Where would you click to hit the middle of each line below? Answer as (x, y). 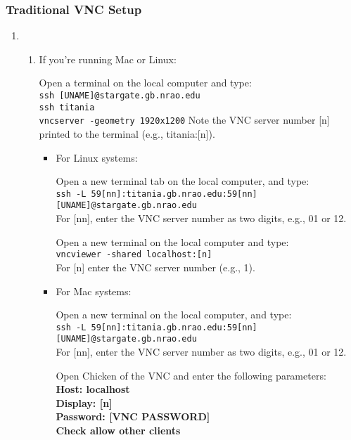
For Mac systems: (94, 291)
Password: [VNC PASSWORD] (133, 416)
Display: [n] (84, 402)
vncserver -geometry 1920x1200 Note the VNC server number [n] (184, 120)
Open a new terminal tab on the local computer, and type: (183, 181)
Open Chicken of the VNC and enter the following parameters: (191, 375)
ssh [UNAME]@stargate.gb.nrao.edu (120, 96)
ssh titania (67, 107)
